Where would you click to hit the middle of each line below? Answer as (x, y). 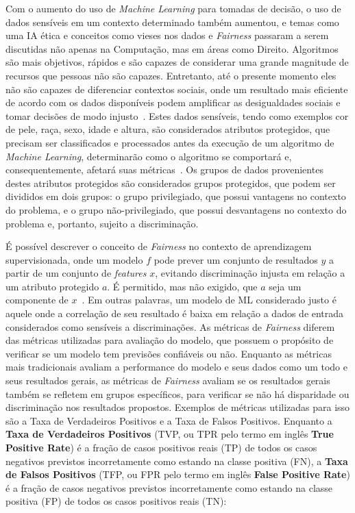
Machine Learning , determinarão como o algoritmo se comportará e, (149, 156)
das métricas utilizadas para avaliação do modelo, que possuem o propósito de (170, 340)
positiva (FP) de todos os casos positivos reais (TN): (116, 501)
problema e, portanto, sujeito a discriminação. (102, 223)
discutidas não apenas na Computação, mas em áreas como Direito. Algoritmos (172, 48)
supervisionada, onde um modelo (74, 259)
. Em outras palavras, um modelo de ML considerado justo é (209, 300)
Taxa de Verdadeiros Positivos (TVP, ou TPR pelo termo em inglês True (170, 434)
